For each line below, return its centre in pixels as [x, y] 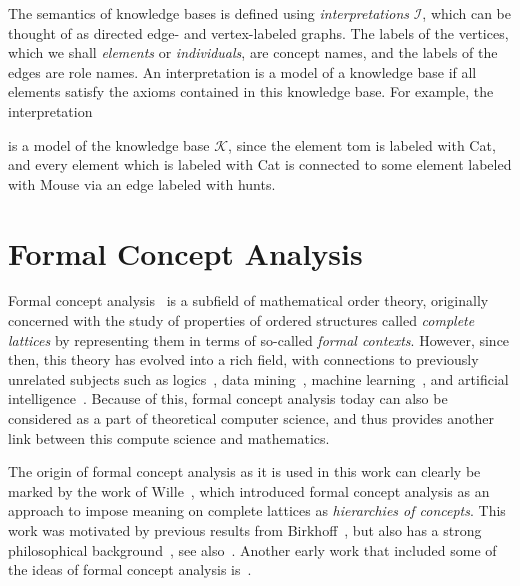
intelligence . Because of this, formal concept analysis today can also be [228, 398]
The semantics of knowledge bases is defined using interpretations [208, 13]
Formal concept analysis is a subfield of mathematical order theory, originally [248, 300]
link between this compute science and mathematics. [169, 437]
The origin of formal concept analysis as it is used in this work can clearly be [244, 471]
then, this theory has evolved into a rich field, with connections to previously [243, 359]
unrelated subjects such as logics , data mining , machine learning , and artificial [258, 378]
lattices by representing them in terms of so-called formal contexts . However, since [259, 339]
